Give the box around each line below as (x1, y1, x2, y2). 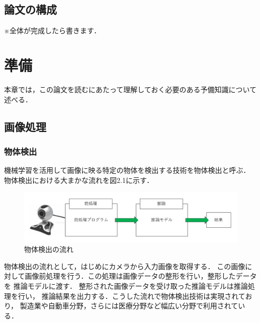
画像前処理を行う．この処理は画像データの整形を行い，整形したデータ (25, 271, 257, 281)
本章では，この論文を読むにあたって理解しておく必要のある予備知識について (4, 84, 257, 94)
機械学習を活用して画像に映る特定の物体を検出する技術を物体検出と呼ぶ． (4, 165, 250, 175)
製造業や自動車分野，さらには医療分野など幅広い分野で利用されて (20, 300, 238, 311)
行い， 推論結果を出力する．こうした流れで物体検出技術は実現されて (18, 290, 245, 301)
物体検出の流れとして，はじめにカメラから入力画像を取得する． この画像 (4, 261, 245, 271)
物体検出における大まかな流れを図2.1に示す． (4, 174, 154, 185)
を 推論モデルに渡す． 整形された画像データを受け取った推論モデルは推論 (4, 281, 248, 291)
